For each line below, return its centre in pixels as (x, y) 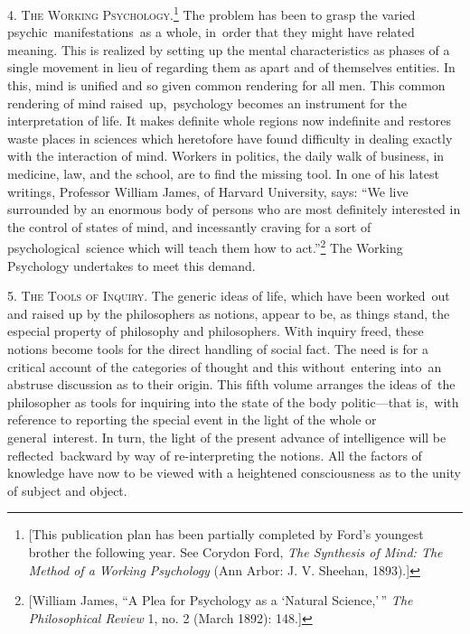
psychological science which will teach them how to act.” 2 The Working (205, 247)
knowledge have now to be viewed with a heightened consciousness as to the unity (234, 473)
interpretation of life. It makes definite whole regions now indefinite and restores (229, 121)
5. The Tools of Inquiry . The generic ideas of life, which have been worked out (229, 296)
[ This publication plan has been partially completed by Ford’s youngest (226, 534)
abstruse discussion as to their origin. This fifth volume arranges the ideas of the (231, 384)
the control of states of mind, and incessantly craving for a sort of (189, 226)
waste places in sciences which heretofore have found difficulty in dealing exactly (230, 138)
